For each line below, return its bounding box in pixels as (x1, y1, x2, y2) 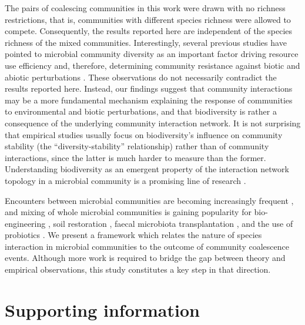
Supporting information (5, 297, 200, 321)
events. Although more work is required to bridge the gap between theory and (5, 252, 286, 264)
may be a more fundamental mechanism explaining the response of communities (5, 93, 293, 106)
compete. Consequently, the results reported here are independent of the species (5, 25, 293, 37)
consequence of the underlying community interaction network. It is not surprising (5, 116, 301, 129)
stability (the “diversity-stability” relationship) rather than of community (5, 140, 269, 152)
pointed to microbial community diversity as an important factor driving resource (5, 48, 299, 60)
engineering (5, 217, 46, 229)
